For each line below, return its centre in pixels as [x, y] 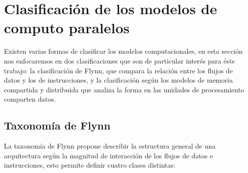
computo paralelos [67, 28]
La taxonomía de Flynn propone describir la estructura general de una [110, 146]
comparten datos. [30, 99]
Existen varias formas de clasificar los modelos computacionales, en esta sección [124, 51]
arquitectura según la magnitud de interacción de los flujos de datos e [109, 155]
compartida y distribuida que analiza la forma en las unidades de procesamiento [124, 89]
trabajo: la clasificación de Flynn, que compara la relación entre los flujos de [118, 70]
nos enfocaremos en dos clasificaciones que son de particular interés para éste [120, 60]
